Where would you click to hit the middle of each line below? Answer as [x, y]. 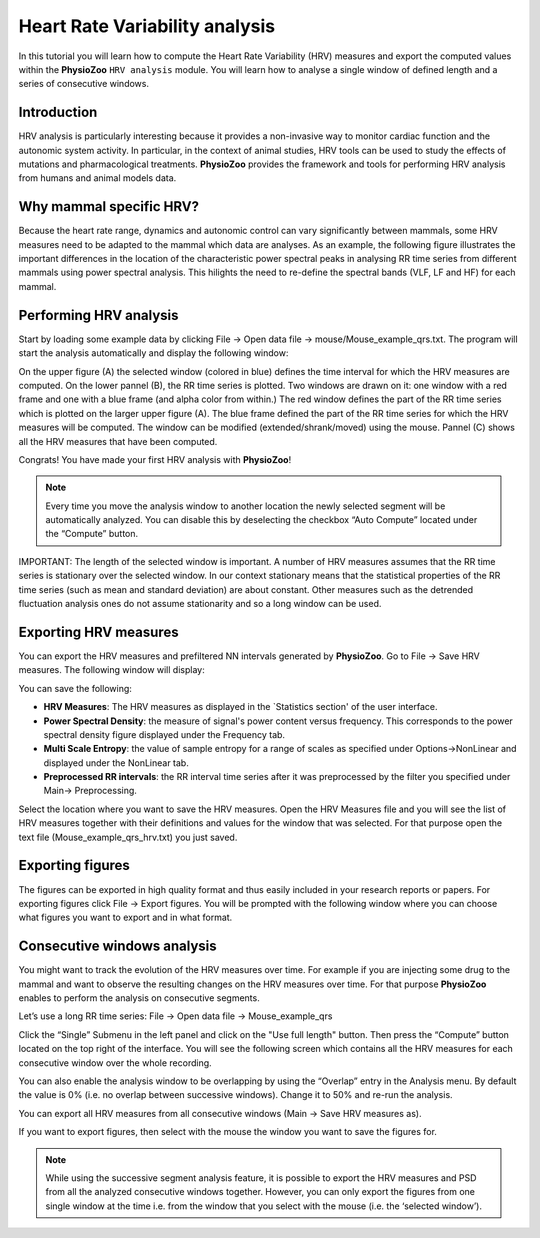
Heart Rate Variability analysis [147, 26]
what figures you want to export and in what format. [125, 917]
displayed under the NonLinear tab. [116, 762]
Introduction [58, 112]
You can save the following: [75, 688]
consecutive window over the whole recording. [115, 1062]
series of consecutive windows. [84, 84]
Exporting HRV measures [98, 631]
